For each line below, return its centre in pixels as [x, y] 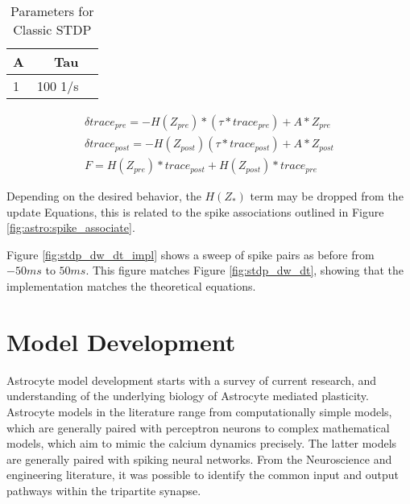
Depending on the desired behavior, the [104, 196]
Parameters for [52, 11]
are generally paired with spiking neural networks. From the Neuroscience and [199, 459]
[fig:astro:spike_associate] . [71, 227]
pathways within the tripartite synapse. [104, 490]
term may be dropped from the [327, 196]
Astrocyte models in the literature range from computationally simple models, [199, 411]
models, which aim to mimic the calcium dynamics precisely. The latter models [202, 443]
